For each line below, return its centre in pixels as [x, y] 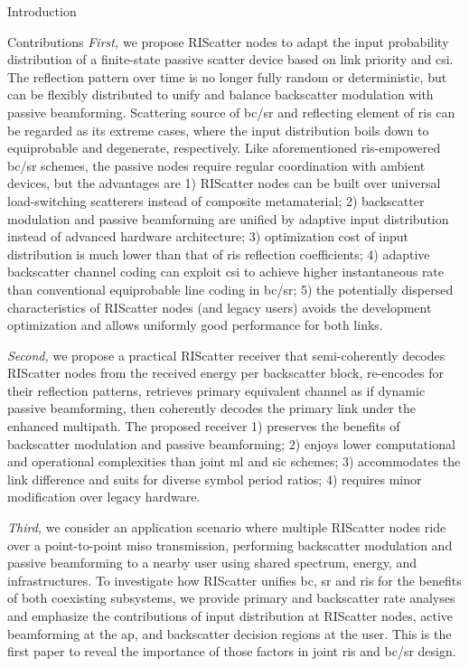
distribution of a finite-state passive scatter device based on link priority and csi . [230, 59]
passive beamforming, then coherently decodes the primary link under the [211, 408]
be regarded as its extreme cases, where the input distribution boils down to [218, 130]
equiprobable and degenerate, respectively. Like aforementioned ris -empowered [224, 148]
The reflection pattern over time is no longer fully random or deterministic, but [227, 76]
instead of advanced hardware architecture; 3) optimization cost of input [208, 236]
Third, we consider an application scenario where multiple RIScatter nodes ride [227, 527]
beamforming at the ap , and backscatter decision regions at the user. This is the [230, 633]
